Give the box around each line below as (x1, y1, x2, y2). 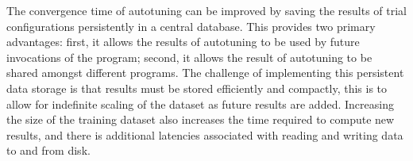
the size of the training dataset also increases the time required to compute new (6, 111, 395, 128)
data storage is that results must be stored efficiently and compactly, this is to (6, 79, 388, 96)
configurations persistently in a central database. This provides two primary (6, 17, 376, 34)
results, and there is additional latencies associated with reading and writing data (6, 126, 403, 143)
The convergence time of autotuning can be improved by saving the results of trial (6, 2, 407, 18)
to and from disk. (6, 142, 91, 159)
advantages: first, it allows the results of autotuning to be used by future (6, 33, 360, 50)
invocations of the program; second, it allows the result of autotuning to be (6, 48, 372, 65)
